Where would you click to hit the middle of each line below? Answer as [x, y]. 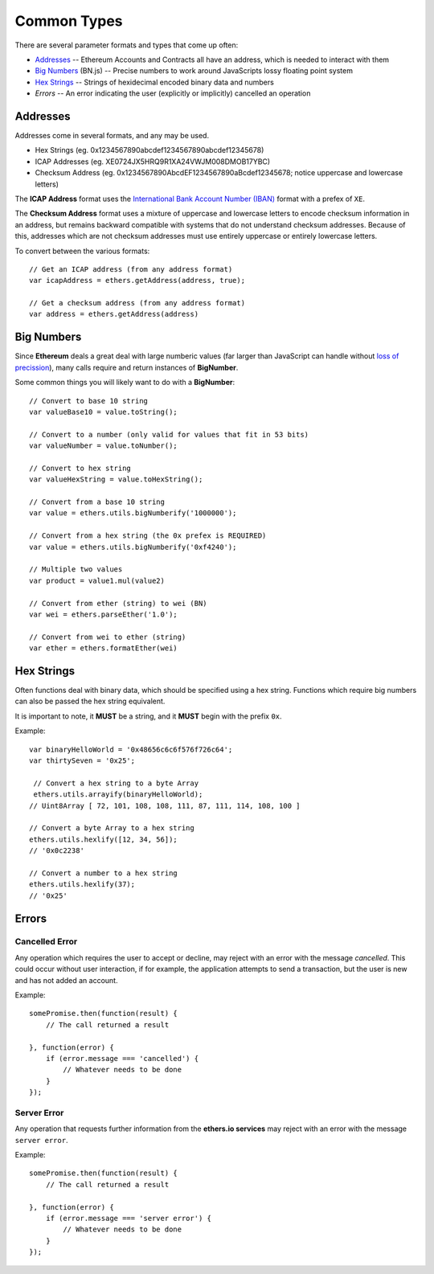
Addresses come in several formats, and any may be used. [112, 136]
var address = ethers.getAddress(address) [114, 314]
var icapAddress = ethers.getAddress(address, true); [137, 281]
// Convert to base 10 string [89, 401]
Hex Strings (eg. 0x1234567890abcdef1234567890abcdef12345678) [149, 150]
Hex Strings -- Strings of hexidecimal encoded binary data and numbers [155, 82]
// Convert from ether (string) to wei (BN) [119, 603]
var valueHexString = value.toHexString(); [116, 479]
